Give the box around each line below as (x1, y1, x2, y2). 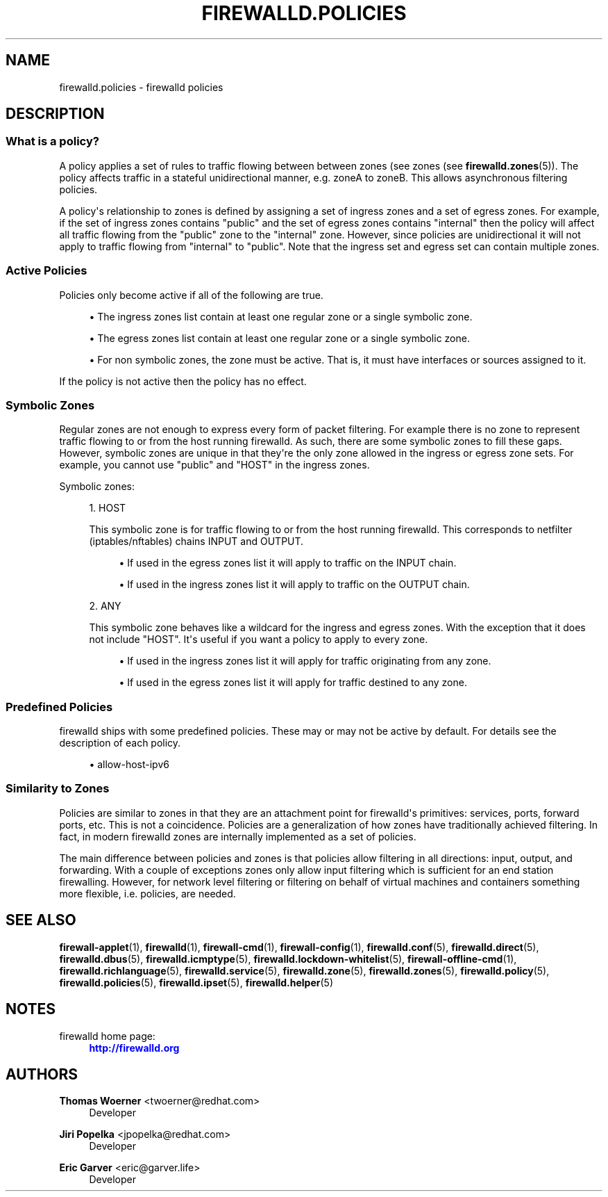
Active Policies (6, 263, 87, 278)
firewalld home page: (59, 1029, 155, 1042)
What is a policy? (6, 134, 99, 149)
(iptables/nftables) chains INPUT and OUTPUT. (89, 535, 304, 548)
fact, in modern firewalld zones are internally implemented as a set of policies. (59, 830, 416, 842)
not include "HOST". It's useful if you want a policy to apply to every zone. (89, 633, 428, 646)
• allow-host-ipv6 (89, 758, 169, 771)
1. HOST (89, 502, 126, 514)
